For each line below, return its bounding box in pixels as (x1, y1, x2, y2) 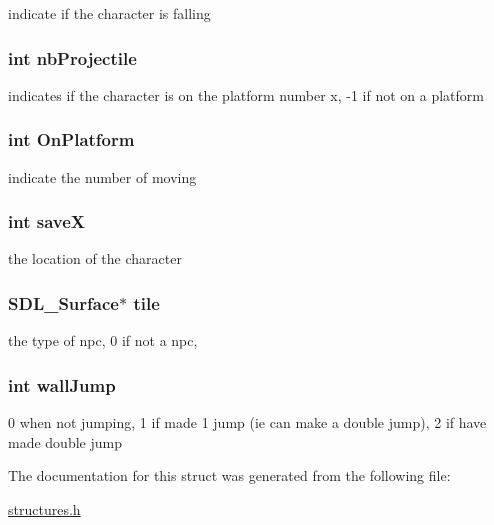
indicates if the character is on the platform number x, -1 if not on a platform (8, 84, 484, 105)
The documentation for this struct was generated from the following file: (8, 465, 451, 486)
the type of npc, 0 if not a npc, (8, 330, 198, 351)
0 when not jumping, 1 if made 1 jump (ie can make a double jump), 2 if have (8, 412, 487, 433)
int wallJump (8, 372, 116, 397)
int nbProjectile (8, 45, 137, 70)
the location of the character (8, 248, 182, 269)
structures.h (8, 498, 81, 519)
